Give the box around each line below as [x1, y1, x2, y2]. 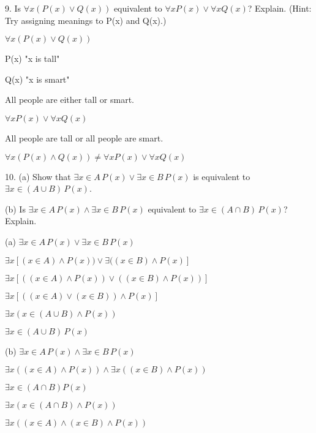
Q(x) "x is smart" [5, 72, 70, 85]
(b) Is [5, 202, 26, 215]
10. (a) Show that [5, 170, 71, 183]
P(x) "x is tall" [5, 52, 60, 65]
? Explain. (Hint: [247, 2, 312, 14]
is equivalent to [193, 170, 250, 183]
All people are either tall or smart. [5, 93, 135, 106]
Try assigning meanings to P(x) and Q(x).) [5, 13, 167, 26]
